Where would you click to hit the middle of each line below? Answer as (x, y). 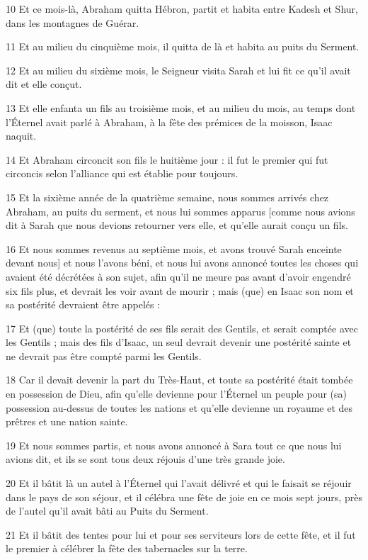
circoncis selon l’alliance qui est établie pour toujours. (122, 173)
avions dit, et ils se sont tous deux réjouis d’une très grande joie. (145, 459)
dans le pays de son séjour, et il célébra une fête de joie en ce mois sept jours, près (184, 497)
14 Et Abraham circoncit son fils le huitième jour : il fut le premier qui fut (167, 159)
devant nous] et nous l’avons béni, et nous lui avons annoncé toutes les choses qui (182, 263)
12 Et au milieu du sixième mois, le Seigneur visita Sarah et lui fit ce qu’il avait (178, 70)
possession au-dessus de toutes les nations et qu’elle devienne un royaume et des (179, 407)
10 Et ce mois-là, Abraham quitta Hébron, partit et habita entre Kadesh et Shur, (182, 9)
